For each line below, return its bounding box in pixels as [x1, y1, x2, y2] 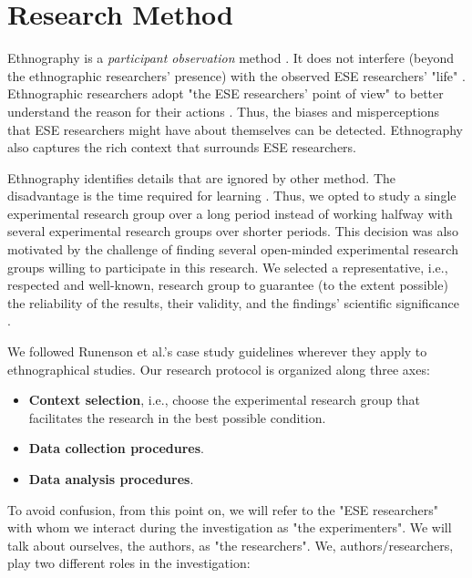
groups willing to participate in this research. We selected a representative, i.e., [7, 257, 448, 276]
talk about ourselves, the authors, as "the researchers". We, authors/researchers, [7, 535, 454, 554]
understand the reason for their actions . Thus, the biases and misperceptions [7, 101, 440, 120]
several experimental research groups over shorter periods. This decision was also [7, 222, 458, 241]
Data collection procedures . [28, 439, 204, 458]
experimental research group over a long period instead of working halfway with [7, 203, 453, 222]
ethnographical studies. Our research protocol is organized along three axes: [7, 359, 430, 378]
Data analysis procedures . [28, 470, 194, 488]
